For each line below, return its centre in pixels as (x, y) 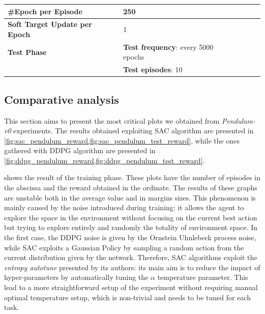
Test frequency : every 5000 (168, 47)
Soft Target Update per (50, 24)
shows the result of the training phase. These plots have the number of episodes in (132, 177)
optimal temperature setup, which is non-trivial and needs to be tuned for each (127, 297)
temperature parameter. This (203, 277)
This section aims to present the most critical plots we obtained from (112, 120)
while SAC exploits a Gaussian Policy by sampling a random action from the (124, 247)
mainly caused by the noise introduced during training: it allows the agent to (124, 207)
